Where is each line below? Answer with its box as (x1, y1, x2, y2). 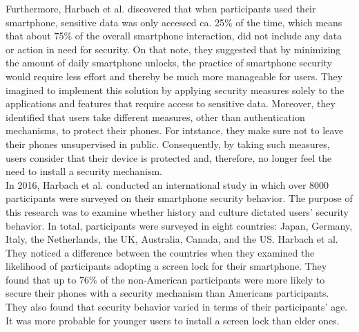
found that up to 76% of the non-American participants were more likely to (6, 272, 325, 286)
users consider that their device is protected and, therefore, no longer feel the (6, 150, 332, 165)
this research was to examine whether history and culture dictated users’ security (6, 204, 349, 219)
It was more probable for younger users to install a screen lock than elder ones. (6, 313, 340, 327)
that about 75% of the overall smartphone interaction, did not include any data (6, 28, 342, 43)
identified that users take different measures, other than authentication (6, 109, 305, 124)
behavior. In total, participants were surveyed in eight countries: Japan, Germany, (6, 218, 353, 232)
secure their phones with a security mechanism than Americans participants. (6, 286, 329, 300)
